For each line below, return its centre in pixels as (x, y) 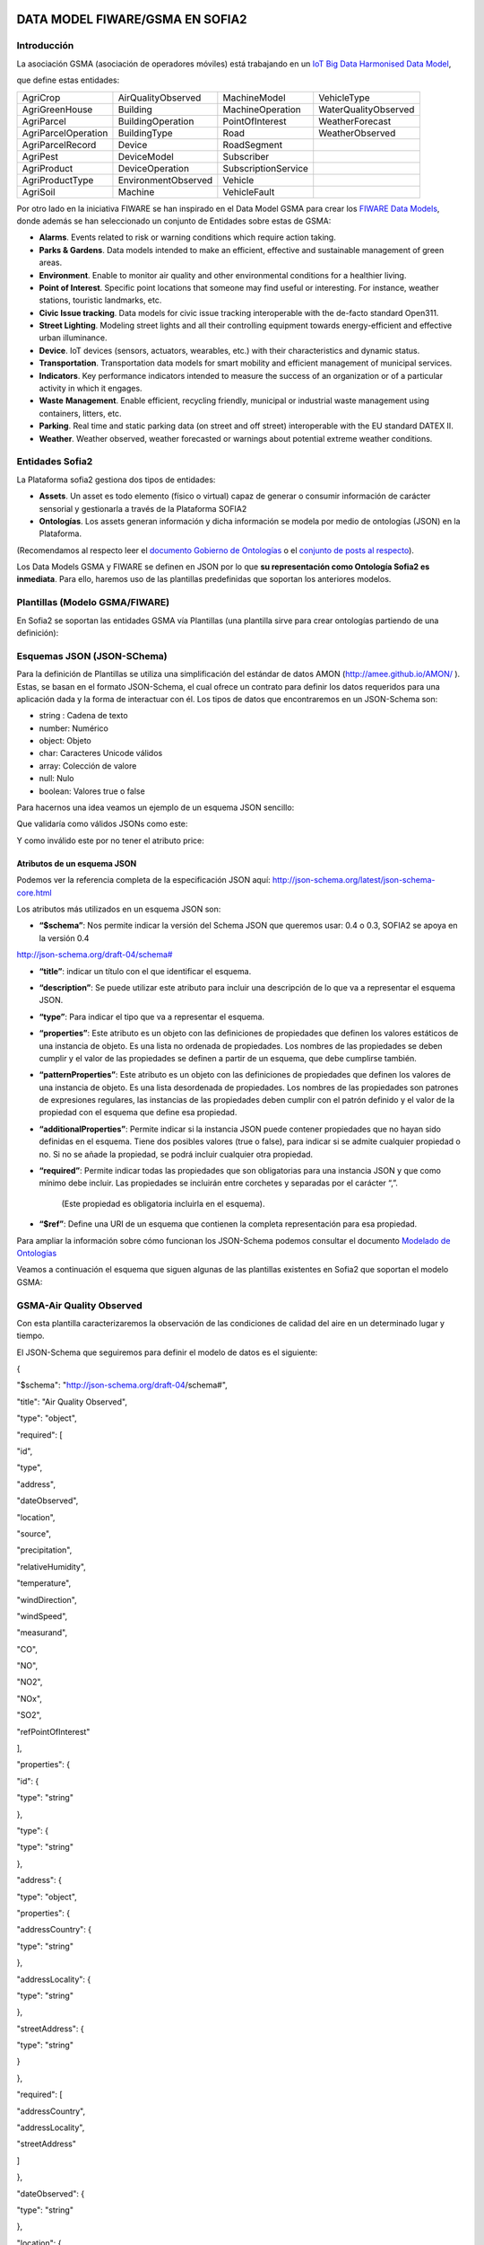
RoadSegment (252, 145)
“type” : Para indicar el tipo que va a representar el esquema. (151, 1017)
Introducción (45, 46)
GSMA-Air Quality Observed (79, 1305)
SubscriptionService (266, 168)
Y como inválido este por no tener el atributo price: (111, 841)
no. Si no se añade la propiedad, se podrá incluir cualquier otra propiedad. (176, 1154)
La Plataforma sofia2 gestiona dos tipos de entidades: (116, 480)
